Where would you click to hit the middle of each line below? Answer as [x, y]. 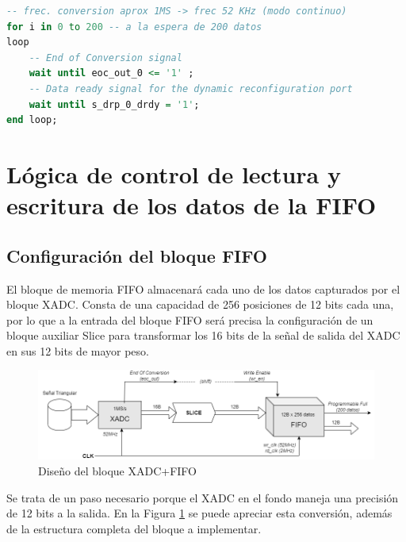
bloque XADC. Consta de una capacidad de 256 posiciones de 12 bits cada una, [200, 304]
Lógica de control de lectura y [174, 173]
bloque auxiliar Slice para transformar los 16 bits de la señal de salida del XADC [203, 335]
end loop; [32, 120]
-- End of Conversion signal [105, 58]
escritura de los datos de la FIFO [192, 205]
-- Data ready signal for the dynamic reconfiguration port [191, 88]
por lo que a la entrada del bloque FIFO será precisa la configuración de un [190, 319]
